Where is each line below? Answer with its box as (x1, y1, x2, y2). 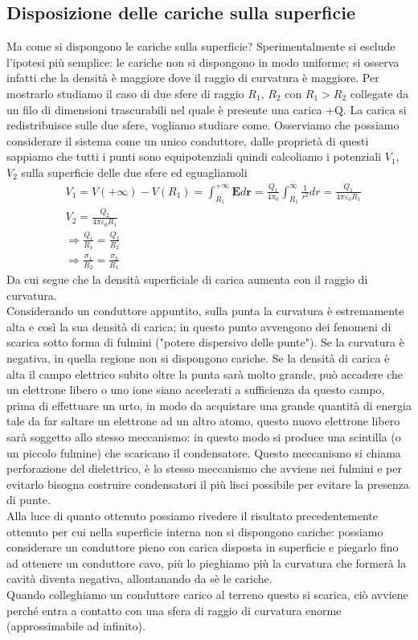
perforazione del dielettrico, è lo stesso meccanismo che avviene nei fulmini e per (6, 460, 402, 477)
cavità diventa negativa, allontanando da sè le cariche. (6, 570, 273, 587)
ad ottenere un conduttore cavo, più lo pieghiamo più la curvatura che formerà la (6, 554, 407, 571)
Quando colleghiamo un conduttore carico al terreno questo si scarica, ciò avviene (6, 585, 408, 602)
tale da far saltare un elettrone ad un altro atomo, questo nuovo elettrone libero (6, 412, 400, 429)
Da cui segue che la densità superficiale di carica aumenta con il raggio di (6, 271, 368, 288)
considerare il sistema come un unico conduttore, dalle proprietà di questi (6, 132, 369, 149)
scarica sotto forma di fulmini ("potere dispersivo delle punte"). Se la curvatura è (6, 334, 404, 351)
